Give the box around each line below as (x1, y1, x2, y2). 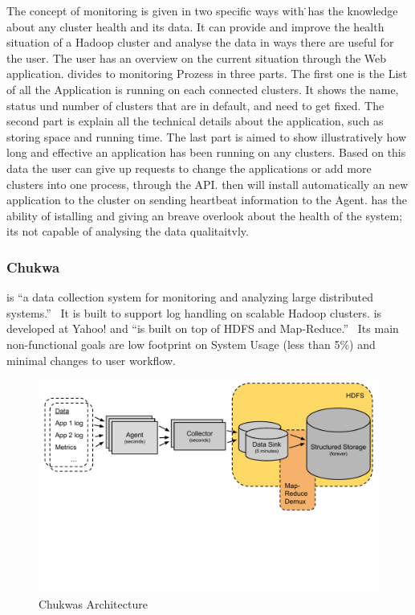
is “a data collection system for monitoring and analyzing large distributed (6, 289, 374, 305)
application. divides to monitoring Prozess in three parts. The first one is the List (6, 65, 408, 82)
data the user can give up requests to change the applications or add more (6, 159, 372, 176)
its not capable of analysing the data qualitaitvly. (6, 223, 249, 240)
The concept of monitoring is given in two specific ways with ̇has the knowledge (6, 2, 398, 18)
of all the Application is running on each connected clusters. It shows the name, (6, 80, 399, 97)
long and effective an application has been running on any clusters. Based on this (6, 144, 406, 161)
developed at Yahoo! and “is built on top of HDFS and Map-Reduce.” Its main (6, 320, 399, 337)
